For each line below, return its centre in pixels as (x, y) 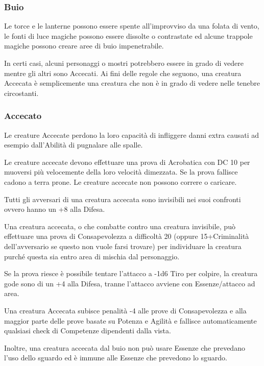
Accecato (23, 116)
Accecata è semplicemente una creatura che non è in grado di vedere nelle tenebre (132, 83)
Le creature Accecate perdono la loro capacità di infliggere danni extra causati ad (132, 135)
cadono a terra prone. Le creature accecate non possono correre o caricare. (121, 181)
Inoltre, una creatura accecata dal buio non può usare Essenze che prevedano (125, 347)
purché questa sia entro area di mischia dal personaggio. (92, 256)
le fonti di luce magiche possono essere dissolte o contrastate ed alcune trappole (128, 35)
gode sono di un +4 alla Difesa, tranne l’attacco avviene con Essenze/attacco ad (130, 283)
